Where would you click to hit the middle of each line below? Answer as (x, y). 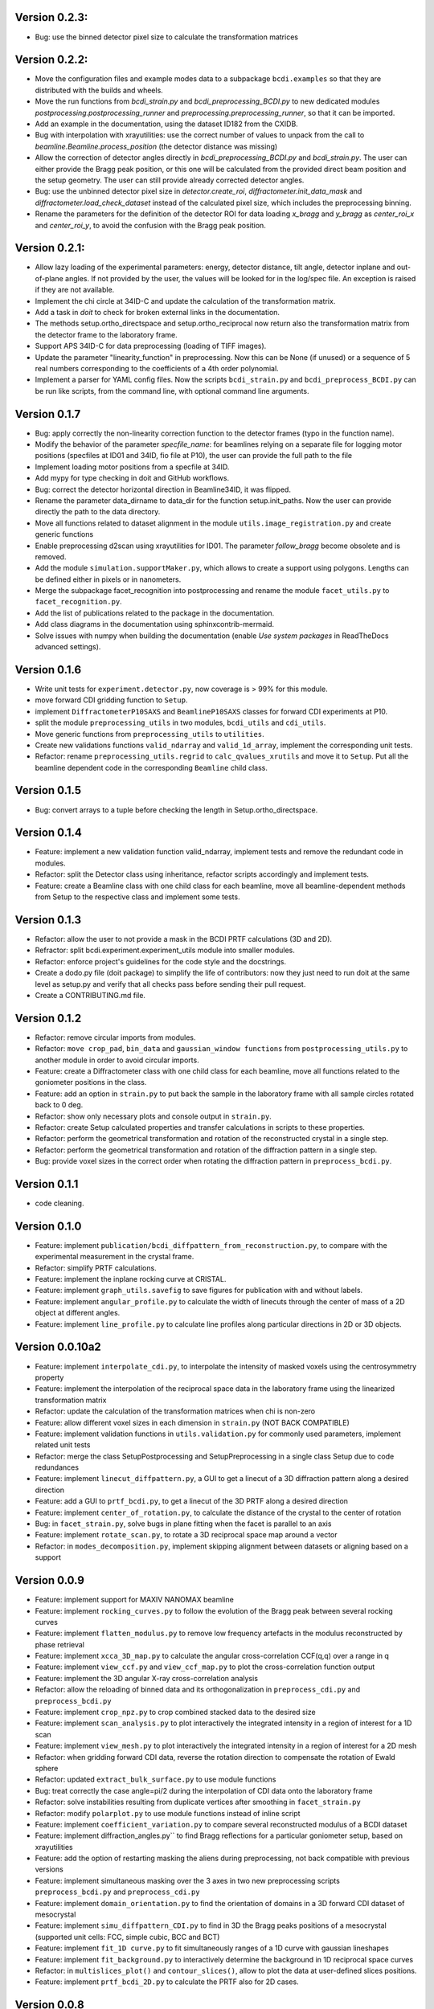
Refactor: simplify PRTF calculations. (96, 1268)
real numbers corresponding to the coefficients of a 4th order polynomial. (157, 368)
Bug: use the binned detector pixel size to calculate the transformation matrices (167, 37)
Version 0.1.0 (48, 1226)
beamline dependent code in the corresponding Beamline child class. (151, 767)
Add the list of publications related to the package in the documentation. (155, 613)
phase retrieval (59, 1644)
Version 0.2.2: (51, 60)
